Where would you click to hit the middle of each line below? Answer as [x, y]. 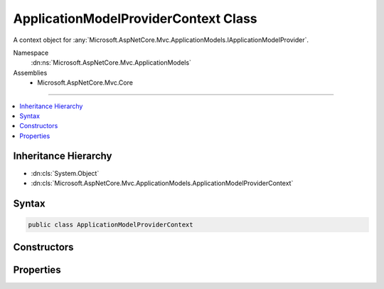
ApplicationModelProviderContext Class [135, 19]
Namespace [31, 53]
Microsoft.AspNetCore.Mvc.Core [85, 83]
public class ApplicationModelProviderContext [111, 225]
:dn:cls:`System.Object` [65, 173]
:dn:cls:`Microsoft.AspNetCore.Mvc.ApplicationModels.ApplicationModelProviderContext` [162, 183]
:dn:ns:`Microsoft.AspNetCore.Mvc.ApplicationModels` [111, 63]
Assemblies [30, 73]
